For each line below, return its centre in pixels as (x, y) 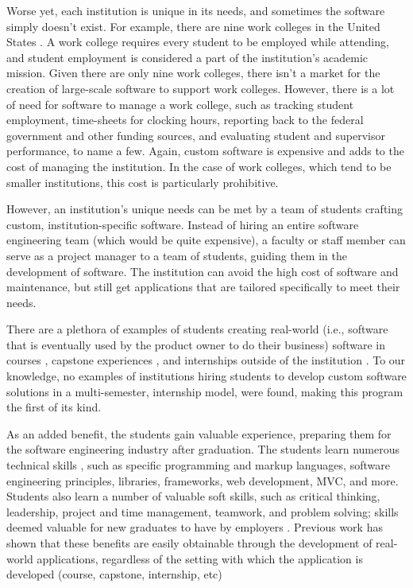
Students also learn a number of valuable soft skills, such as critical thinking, (193, 496)
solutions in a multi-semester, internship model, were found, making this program (205, 391)
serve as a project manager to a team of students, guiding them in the (177, 255)
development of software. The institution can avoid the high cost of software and (203, 271)
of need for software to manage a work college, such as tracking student (180, 104)
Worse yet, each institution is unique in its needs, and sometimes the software (196, 10)
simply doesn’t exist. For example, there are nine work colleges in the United (193, 26)
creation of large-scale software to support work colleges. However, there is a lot (201, 88)
